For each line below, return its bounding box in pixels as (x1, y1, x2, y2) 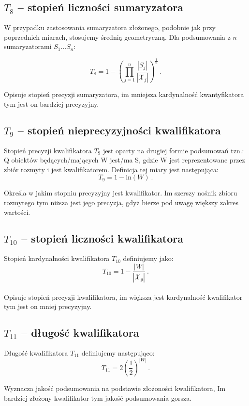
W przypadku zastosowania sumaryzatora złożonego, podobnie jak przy (4, 22, 216, 32)
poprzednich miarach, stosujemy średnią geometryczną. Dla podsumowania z (4, 32, 231, 42)
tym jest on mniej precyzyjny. (4, 301, 92, 311)
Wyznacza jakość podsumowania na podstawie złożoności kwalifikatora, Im (4, 383, 226, 393)
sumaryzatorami (4, 41, 52, 51)
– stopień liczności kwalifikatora (21, 230, 184, 245)
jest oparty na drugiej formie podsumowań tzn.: (103, 145, 244, 155)
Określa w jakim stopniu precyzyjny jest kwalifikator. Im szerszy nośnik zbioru (4, 188, 237, 198)
